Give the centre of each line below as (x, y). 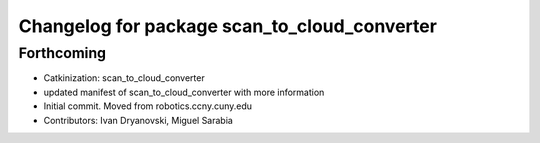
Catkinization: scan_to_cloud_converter (124, 78)
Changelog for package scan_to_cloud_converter (227, 26)
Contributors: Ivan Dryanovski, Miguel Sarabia (138, 120)
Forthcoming (62, 53)
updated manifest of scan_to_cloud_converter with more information (184, 92)
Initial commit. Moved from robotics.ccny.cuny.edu (148, 106)
